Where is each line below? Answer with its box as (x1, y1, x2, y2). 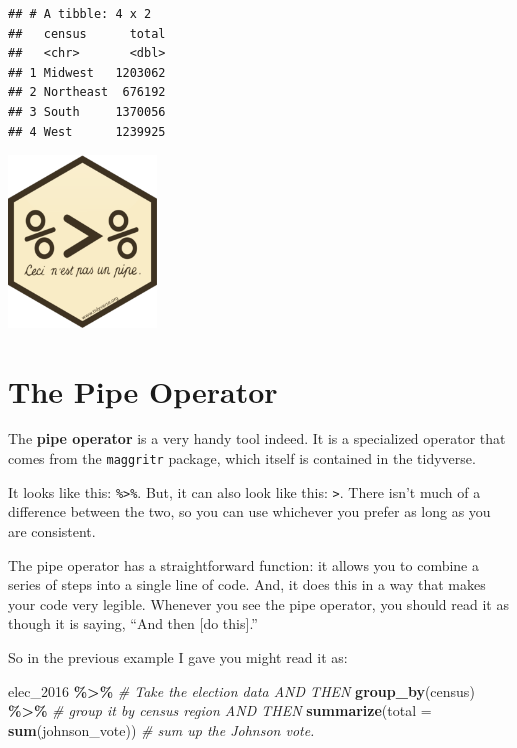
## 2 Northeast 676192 (8, 85, 166, 100)
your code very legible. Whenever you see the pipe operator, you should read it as (8, 593, 509, 614)
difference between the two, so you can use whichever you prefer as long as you (8, 501, 491, 522)
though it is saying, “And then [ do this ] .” (8, 613, 258, 634)
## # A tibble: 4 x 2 (8, 7, 152, 21)
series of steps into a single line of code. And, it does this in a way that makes (8, 574, 486, 595)
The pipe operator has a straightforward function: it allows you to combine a (8, 554, 480, 575)
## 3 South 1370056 (8, 104, 166, 119)
